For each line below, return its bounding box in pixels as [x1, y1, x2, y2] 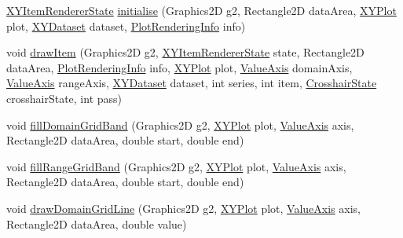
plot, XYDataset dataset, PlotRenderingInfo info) [6, 17, 246, 34]
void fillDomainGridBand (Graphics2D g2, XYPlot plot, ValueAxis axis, [6, 116, 354, 133]
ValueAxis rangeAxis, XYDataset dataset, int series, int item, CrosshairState [6, 75, 377, 91]
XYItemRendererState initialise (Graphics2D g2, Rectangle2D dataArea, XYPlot [6, 2, 397, 18]
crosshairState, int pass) [6, 90, 122, 106]
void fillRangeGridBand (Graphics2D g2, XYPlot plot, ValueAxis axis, [6, 158, 346, 174]
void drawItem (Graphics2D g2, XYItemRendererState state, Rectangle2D [6, 44, 365, 60]
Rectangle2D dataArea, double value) [6, 215, 187, 232]
